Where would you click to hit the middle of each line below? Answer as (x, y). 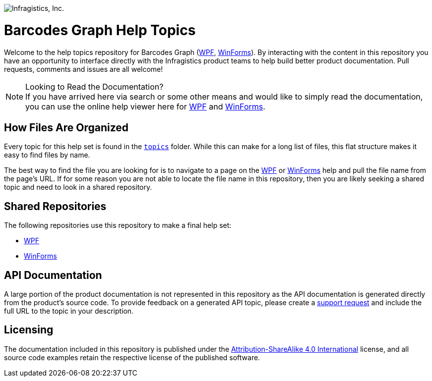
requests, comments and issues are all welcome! (84, 69)
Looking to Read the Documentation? (94, 86)
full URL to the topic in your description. (69, 311)
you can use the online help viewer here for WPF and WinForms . (145, 106)
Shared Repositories (55, 206)
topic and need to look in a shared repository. (78, 187)
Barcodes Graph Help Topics (100, 30)
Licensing (29, 330)
